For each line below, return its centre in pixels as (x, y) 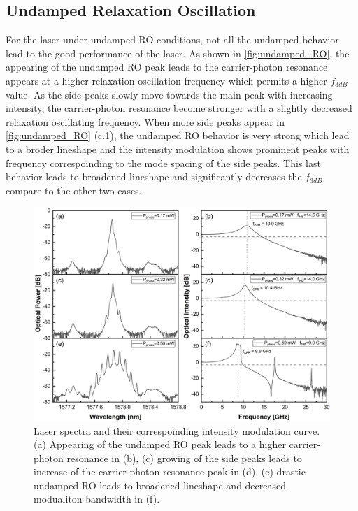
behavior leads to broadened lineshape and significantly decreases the (154, 177)
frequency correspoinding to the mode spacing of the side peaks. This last (163, 163)
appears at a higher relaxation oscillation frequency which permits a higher (166, 80)
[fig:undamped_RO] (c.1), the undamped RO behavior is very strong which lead (178, 135)
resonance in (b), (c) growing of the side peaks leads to (184, 458)
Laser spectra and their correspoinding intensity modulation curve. (177, 430)
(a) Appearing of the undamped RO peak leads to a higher (160, 444)
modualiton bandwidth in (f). (97, 499)
